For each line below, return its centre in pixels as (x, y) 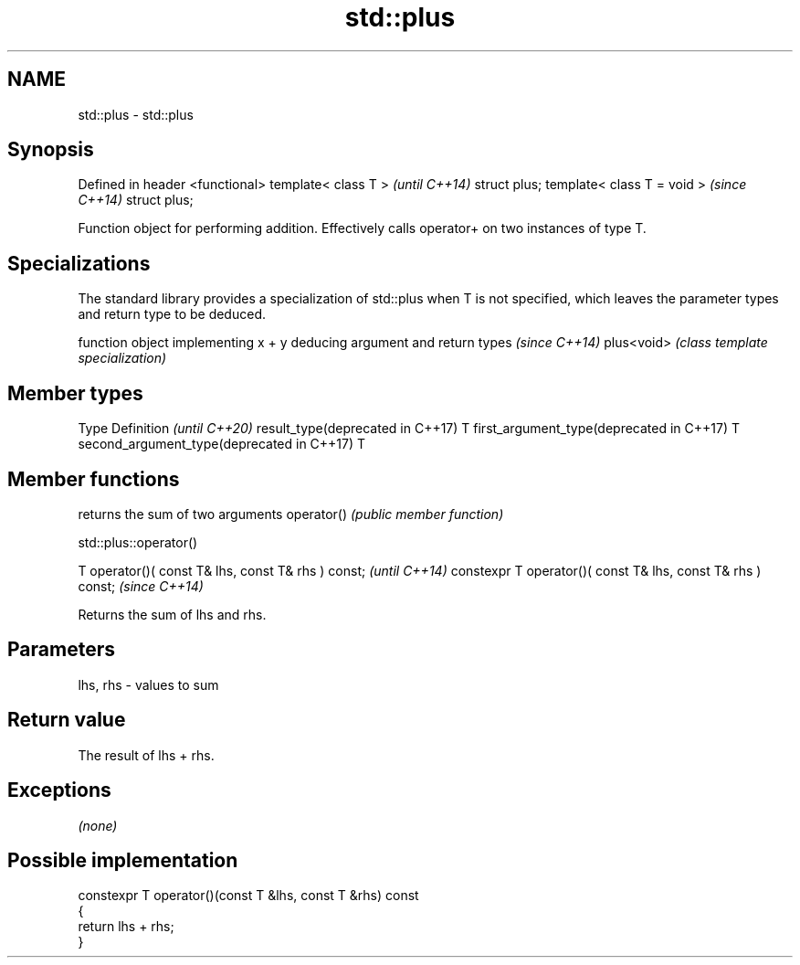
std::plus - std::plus (136, 114)
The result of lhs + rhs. (146, 755)
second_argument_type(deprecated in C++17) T (222, 444)
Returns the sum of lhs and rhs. (172, 614)
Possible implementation (123, 860)
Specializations (79, 263)
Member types (75, 393)
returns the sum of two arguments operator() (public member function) (291, 514)
